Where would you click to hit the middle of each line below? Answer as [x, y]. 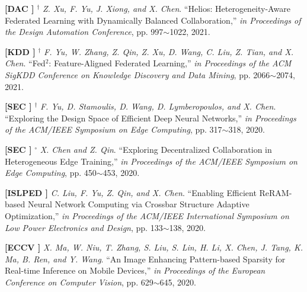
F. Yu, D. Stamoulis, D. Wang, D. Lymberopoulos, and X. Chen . [158, 106]
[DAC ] [20, 8]
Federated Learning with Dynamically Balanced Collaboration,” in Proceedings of [153, 20]
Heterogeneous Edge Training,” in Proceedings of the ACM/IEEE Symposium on [151, 161]
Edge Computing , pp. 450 [51, 173]
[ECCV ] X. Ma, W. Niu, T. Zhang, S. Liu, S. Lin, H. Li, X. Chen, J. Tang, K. [154, 247]
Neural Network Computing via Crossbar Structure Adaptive [138, 204]
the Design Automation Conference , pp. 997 [84, 32]
